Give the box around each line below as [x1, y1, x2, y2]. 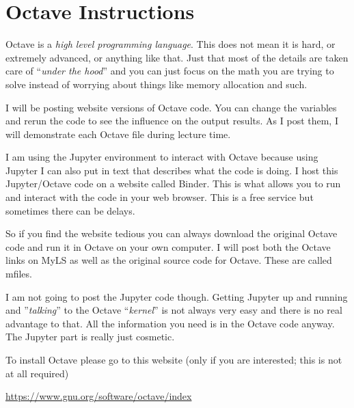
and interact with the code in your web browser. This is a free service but [5, 190, 314, 204]
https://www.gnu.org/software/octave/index [5, 389, 192, 403]
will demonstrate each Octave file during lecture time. [5, 126, 231, 141]
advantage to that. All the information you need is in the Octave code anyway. [5, 316, 335, 330]
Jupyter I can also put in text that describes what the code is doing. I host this [5, 163, 338, 177]
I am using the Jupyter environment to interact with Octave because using [5, 150, 318, 164]
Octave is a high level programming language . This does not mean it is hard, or [5, 37, 336, 51]
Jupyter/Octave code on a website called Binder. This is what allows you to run [5, 176, 341, 191]
